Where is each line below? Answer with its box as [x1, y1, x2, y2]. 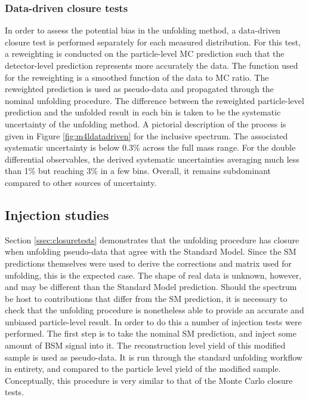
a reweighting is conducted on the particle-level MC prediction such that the [5, 47, 285, 60]
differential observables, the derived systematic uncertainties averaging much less [5, 152, 299, 165]
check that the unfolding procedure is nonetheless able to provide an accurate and [5, 304, 304, 316]
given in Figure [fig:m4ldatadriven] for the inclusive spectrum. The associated [5, 129, 288, 142]
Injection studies [5, 205, 109, 224]
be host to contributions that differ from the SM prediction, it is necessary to [5, 292, 288, 304]
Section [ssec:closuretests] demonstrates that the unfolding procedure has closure [5, 233, 299, 246]
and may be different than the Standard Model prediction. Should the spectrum [5, 280, 297, 293]
